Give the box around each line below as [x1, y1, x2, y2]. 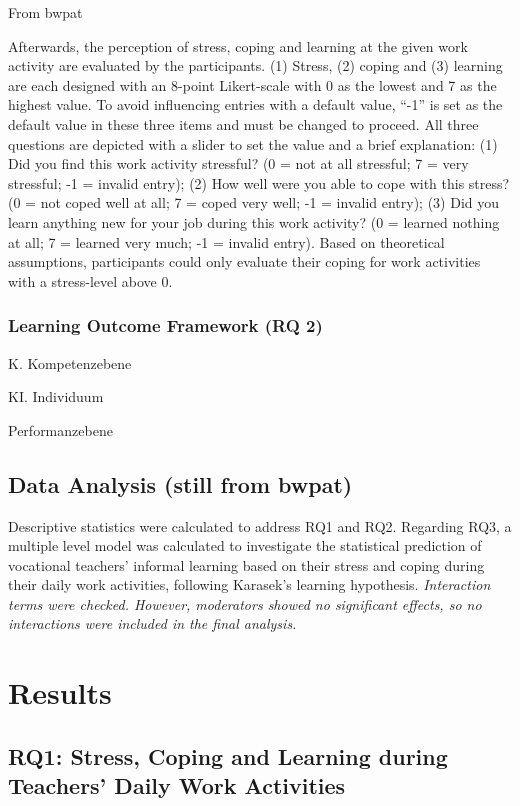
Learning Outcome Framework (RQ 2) [8, 313, 323, 338]
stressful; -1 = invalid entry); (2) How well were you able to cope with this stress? [8, 172, 510, 193]
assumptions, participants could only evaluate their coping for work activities [8, 251, 481, 272]
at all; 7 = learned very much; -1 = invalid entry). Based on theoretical [8, 231, 445, 252]
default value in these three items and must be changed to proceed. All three [8, 113, 479, 134]
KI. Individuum [8, 386, 104, 407]
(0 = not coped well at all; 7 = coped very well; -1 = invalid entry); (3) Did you [8, 192, 500, 213]
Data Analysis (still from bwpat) [8, 468, 353, 499]
